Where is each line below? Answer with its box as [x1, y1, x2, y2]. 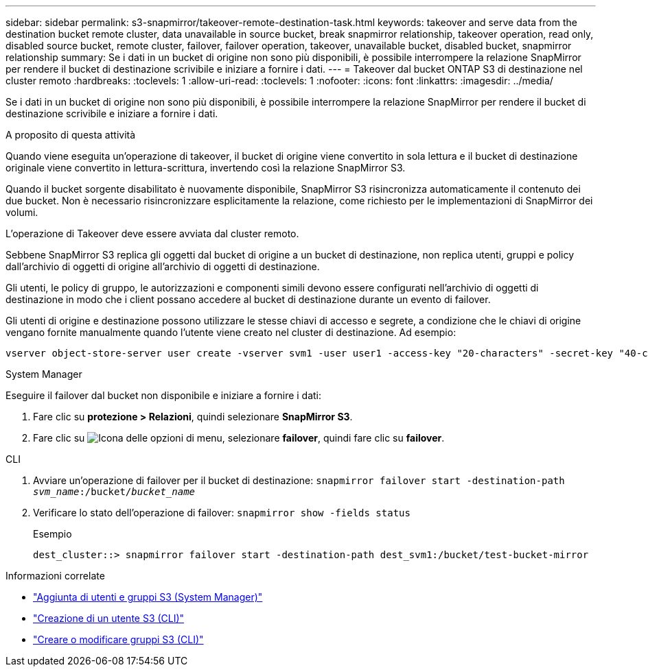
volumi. [5, 206, 38, 218]
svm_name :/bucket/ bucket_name [33, 486, 196, 497]
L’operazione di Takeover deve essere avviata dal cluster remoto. [5, 228, 299, 239]
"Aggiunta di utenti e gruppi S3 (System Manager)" [33, 591, 263, 603]
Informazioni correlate [5, 570, 105, 581]
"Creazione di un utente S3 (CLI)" [33, 612, 185, 624]
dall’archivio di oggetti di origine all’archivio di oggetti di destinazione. [5, 261, 320, 272]
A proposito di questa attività [5, 129, 136, 141]
